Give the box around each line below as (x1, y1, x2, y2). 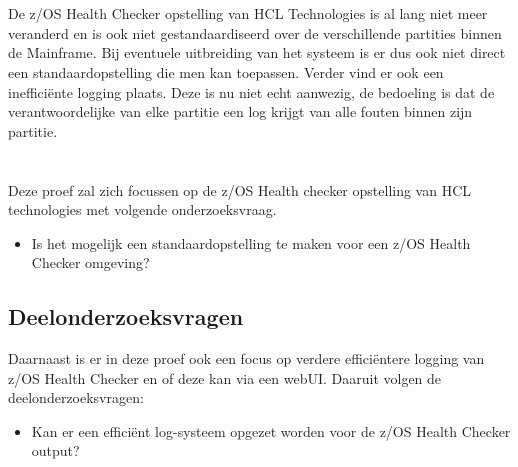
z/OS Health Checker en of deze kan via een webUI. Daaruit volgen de (8, 367, 442, 388)
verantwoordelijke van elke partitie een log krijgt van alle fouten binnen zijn (8, 101, 473, 122)
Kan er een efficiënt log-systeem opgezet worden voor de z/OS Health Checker (31, 420, 511, 441)
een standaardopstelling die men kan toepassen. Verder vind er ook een (8, 61, 444, 82)
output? (31, 440, 80, 461)
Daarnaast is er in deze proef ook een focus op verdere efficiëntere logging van (8, 348, 485, 369)
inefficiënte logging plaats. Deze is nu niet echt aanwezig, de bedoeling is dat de (8, 81, 495, 102)
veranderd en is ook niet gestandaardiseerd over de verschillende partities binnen (8, 22, 502, 43)
